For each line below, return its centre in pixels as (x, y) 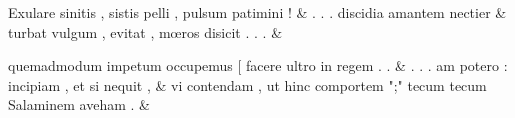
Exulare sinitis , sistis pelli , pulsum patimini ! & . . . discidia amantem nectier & (257, 12)
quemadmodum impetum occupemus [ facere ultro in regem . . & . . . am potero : (258, 65)
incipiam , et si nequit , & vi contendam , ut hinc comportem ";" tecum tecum (247, 84)
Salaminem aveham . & (79, 104)
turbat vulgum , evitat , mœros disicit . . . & (145, 31)
